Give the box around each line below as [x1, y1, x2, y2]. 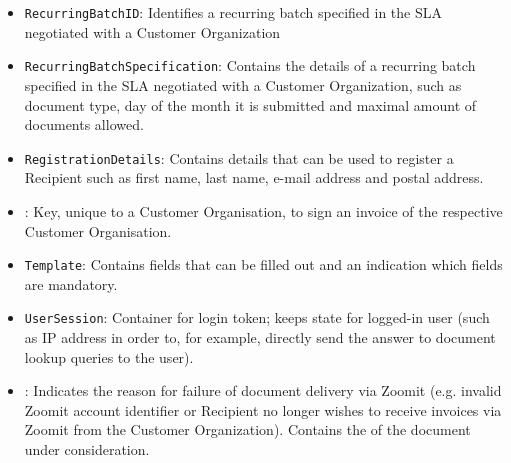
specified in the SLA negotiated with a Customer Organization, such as [24, 74, 462, 95]
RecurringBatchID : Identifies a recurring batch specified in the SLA [24, 2, 442, 22]
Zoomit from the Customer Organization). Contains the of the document [24, 419, 471, 440]
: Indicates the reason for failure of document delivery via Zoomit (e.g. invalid [24, 380, 502, 401]
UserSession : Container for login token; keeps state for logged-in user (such [24, 307, 490, 328]
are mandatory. [24, 273, 118, 294]
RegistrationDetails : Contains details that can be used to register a [24, 147, 454, 168]
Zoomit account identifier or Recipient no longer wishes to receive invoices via [24, 399, 502, 420]
